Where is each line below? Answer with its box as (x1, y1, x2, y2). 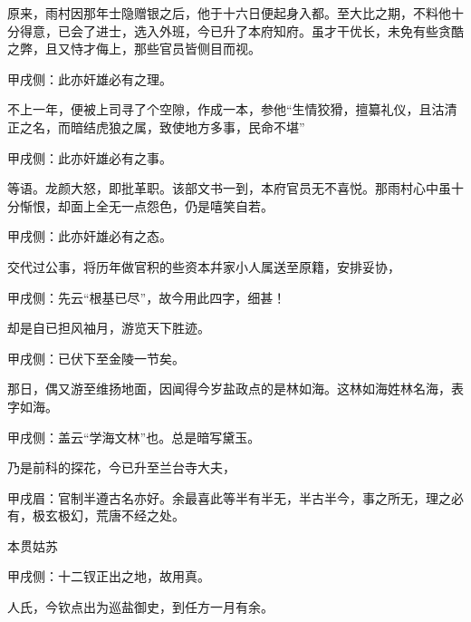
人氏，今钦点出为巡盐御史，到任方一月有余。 (7, 598, 274, 617)
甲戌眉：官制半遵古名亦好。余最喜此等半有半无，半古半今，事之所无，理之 (7, 488, 451, 507)
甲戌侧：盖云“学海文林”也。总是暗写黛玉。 (7, 427, 261, 446)
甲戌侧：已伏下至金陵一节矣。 (7, 348, 185, 367)
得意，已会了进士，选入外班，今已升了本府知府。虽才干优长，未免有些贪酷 (19, 21, 464, 40)
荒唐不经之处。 (95, 506, 185, 525)
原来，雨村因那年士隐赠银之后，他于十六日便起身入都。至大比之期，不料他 (7, 4, 451, 22)
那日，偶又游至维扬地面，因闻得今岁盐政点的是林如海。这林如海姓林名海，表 (7, 379, 464, 398)
